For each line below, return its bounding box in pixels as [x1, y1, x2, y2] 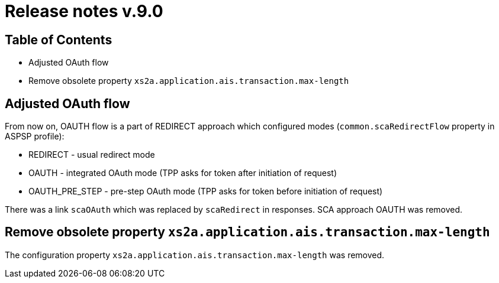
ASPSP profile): [5, 131, 65, 142]
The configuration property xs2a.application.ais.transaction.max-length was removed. [5, 249, 385, 260]
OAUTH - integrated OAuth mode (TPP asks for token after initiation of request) [28, 168, 337, 178]
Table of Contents [5, 32, 112, 47]
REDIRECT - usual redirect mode [28, 149, 155, 160]
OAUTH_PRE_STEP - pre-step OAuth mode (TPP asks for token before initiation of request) [28, 186, 383, 197]
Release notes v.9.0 [5, 1, 163, 21]
